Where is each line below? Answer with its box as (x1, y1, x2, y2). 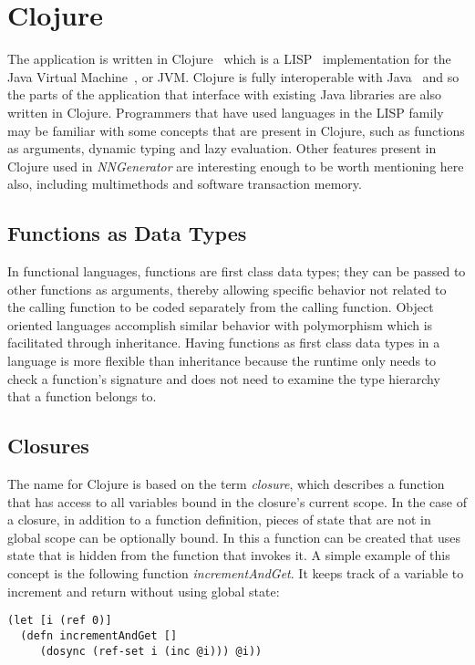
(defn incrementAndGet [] (20, 629, 178, 642)
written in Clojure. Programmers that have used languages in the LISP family (7, 102, 444, 121)
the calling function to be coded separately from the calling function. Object (7, 297, 434, 317)
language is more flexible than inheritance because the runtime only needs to (7, 351, 437, 370)
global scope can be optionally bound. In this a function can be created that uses (7, 527, 460, 546)
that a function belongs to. (7, 387, 157, 406)
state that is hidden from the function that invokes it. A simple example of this (7, 546, 450, 565)
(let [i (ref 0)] (7, 614, 112, 628)
